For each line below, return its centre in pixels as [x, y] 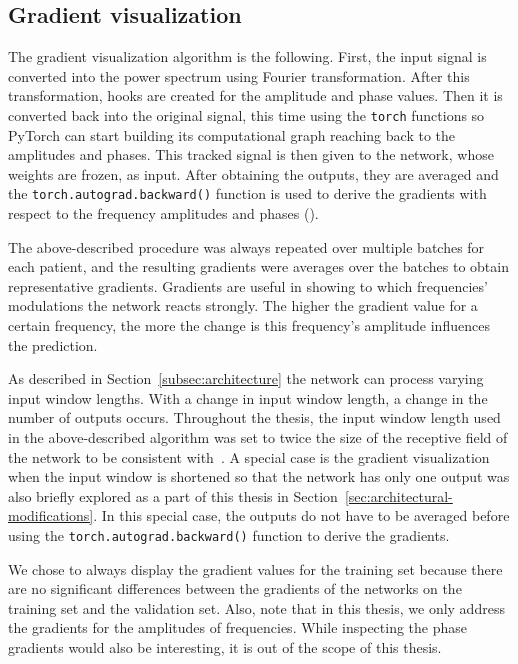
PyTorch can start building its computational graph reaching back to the [231, 134]
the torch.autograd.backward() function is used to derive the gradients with [247, 193]
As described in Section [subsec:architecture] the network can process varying [246, 378]
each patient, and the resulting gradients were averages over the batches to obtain [258, 266]
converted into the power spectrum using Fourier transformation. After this [239, 75]
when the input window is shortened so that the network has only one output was [259, 476]
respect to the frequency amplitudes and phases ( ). [163, 213]
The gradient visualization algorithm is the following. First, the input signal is [247, 56]
